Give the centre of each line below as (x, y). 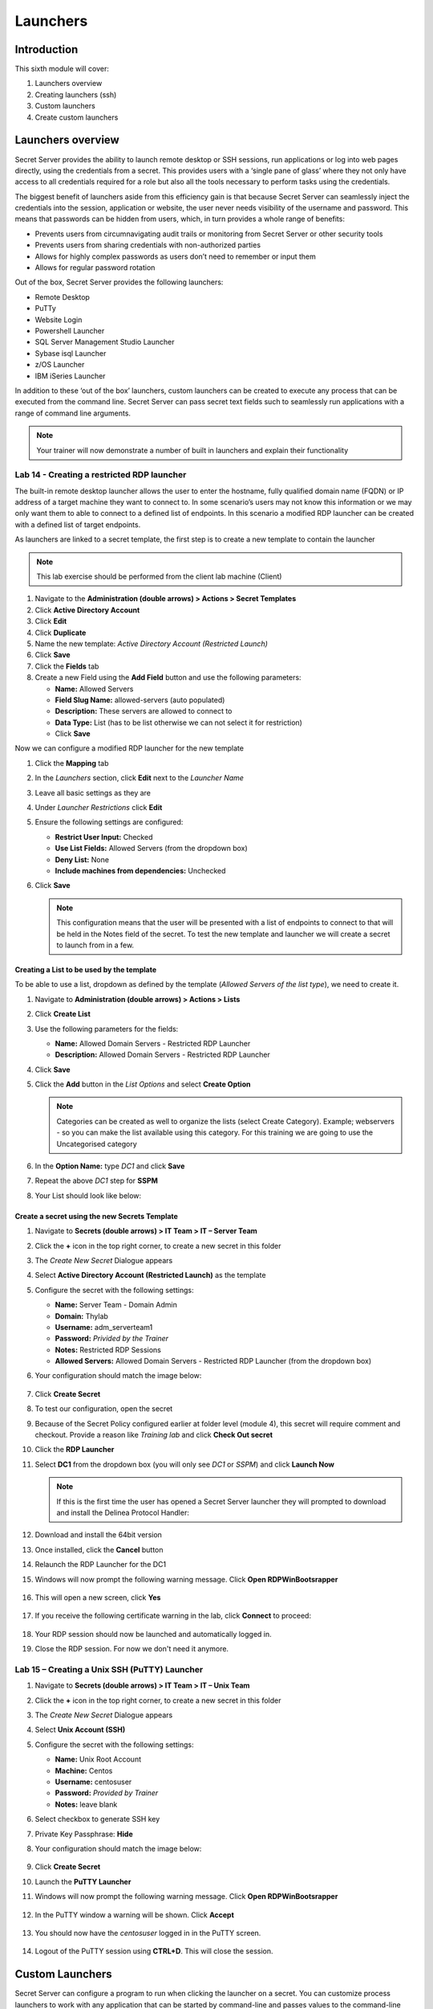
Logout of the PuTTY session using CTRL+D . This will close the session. (154, 1951)
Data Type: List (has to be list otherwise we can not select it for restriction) (178, 722)
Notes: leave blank (86, 1804)
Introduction (47, 49)
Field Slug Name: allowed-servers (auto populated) (140, 700)
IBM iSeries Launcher (70, 376)
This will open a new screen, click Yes (98, 1597)
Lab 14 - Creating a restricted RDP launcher (101, 475)
